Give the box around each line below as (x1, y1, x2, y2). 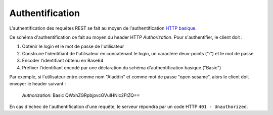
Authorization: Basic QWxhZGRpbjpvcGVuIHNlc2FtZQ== (22, 92, 140, 98)
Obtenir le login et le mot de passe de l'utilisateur (22, 43, 124, 50)
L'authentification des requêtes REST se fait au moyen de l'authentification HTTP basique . (9, 25, 197, 31)
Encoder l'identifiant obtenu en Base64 (22, 58, 104, 64)
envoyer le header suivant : (9, 81, 66, 87)
